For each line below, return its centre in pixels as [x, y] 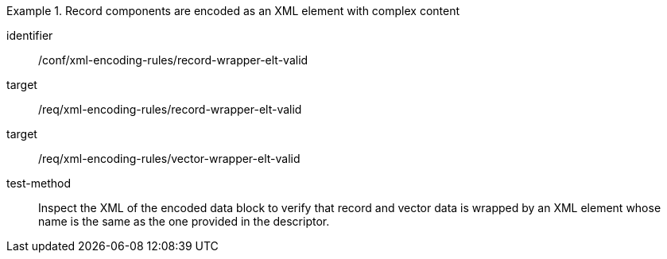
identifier [30, 35]
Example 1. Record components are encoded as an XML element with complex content [233, 11]
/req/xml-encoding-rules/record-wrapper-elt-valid [170, 109]
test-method [39, 183]
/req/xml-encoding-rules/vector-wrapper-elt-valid [169, 158]
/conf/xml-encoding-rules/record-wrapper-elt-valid [173, 60]
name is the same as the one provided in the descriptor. [184, 221]
